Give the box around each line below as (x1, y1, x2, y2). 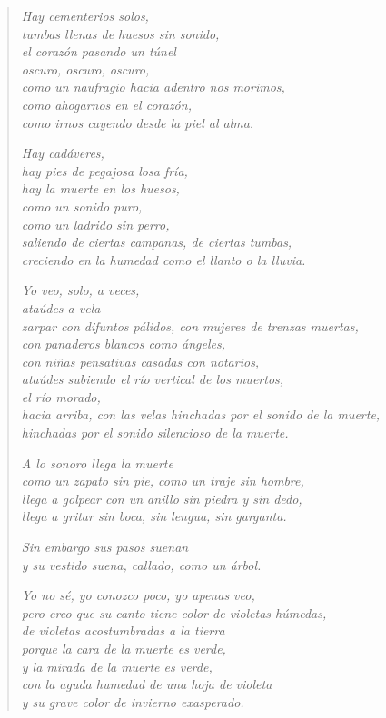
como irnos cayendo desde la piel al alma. (21, 113, 254, 132)
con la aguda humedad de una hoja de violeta (21, 674, 272, 693)
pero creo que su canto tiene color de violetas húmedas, (21, 603, 327, 622)
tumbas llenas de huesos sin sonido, (21, 24, 220, 43)
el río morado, (21, 387, 101, 406)
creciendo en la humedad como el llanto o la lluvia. (21, 250, 306, 269)
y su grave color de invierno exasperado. (21, 692, 244, 711)
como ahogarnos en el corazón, (21, 94, 192, 113)
